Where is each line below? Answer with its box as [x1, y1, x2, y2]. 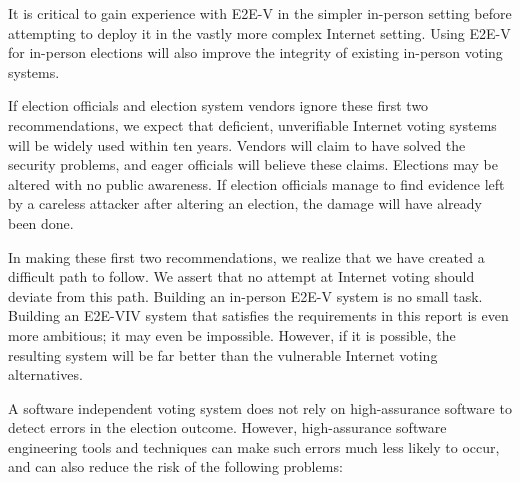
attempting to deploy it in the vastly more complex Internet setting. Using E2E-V [8, 22, 511, 43]
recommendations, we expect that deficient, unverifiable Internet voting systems [8, 114, 497, 135]
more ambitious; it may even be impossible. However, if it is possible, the [8, 324, 456, 345]
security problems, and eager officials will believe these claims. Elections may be [8, 154, 498, 175]
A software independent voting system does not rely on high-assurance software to [8, 397, 512, 418]
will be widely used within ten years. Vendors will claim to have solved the [8, 134, 466, 155]
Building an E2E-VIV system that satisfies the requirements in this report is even [8, 305, 509, 326]
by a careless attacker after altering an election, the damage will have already [8, 193, 482, 214]
